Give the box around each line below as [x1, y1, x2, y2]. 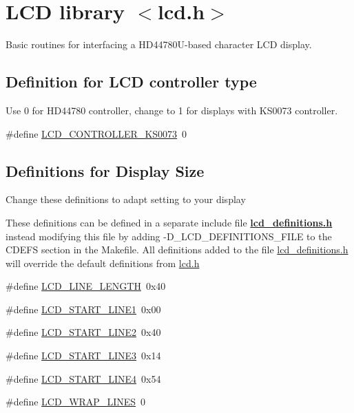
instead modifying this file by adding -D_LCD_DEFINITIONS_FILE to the [6, 229, 332, 243]
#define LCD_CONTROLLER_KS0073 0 [6, 126, 187, 140]
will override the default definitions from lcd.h [6, 255, 200, 270]
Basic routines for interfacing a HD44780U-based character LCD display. [6, 37, 312, 52]
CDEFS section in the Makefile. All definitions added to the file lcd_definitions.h [6, 242, 348, 257]
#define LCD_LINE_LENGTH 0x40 [6, 279, 166, 293]
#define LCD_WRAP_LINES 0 [6, 394, 146, 409]
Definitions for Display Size [6, 160, 205, 181]
